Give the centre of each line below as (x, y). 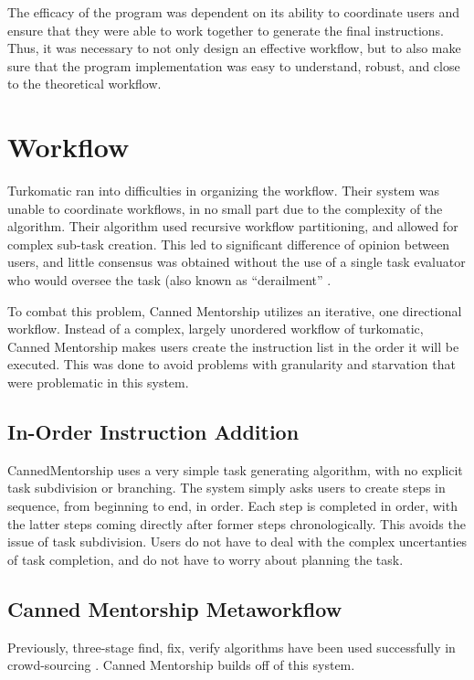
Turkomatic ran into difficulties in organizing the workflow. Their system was (223, 191)
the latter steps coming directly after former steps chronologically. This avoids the (237, 523)
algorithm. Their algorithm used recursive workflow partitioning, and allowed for (233, 226)
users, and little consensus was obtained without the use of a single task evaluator (237, 262)
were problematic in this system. (98, 382)
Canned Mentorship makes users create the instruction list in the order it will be (233, 346)
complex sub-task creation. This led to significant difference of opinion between (229, 244)
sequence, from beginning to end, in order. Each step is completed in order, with (232, 506)
